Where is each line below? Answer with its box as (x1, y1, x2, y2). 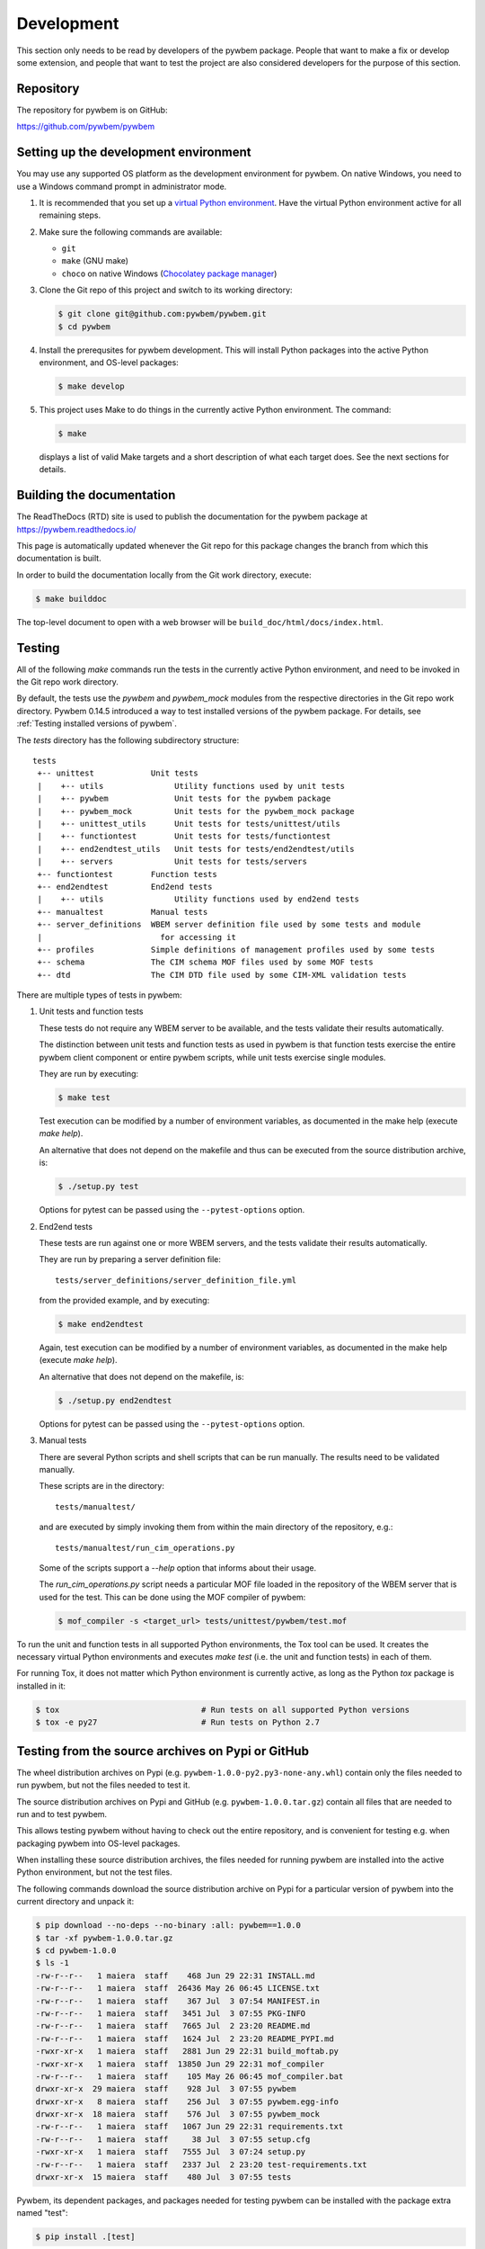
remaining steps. (39, 210, 101, 220)
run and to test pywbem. (16, 1808, 108, 1819)
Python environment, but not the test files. (16, 1867, 172, 1877)
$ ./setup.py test (57, 1181, 139, 1192)
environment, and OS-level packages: (39, 357, 179, 368)
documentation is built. (16, 553, 102, 564)
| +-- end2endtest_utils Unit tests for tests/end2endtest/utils (37, 844, 355, 854)
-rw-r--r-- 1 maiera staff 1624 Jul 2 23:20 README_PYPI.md (35, 2033, 334, 2044)
